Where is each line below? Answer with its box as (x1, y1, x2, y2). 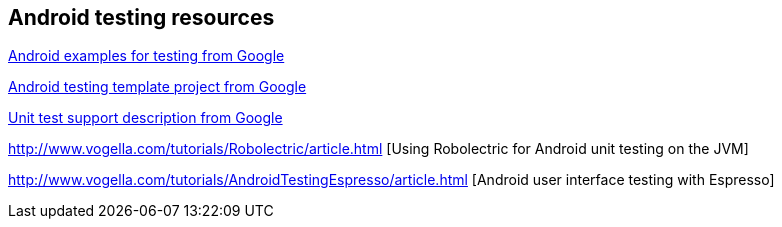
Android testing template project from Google (8, 78, 307, 96)
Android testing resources (8, 5, 275, 30)
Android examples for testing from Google (8, 47, 285, 65)
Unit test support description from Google (8, 109, 283, 127)
